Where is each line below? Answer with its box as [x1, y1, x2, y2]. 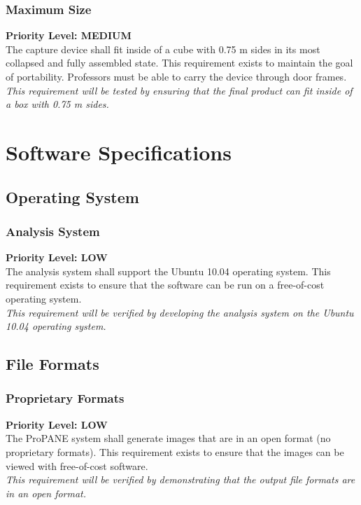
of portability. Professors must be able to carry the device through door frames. [6, 69, 347, 83]
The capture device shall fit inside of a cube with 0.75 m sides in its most [6, 41, 320, 56]
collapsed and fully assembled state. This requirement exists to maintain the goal [6, 55, 353, 70]
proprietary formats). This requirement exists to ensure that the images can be [6, 444, 344, 459]
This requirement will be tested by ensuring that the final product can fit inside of [6, 83, 353, 97]
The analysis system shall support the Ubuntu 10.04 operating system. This [6, 263, 331, 278]
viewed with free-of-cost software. [6, 458, 148, 473]
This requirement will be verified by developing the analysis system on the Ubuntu [6, 305, 354, 319]
